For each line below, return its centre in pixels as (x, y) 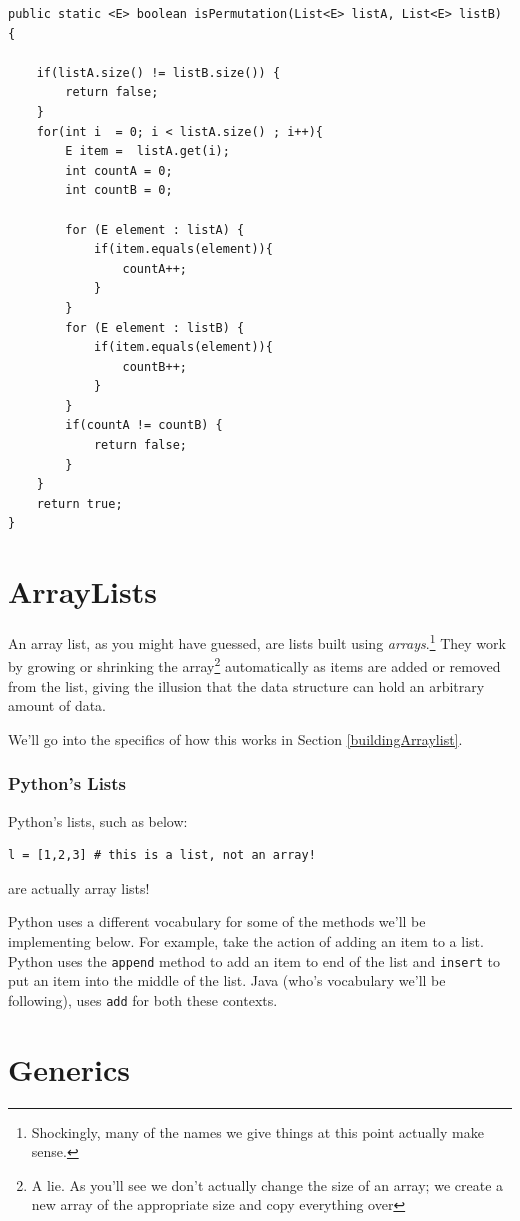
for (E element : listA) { (155, 229)
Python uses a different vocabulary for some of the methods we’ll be (217, 921)
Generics (69, 1068)
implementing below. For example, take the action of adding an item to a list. (246, 941)
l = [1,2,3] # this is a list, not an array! (162, 855)
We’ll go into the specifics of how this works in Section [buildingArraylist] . (235, 738)
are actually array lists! (79, 887)
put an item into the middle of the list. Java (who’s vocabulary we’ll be (227, 980)
